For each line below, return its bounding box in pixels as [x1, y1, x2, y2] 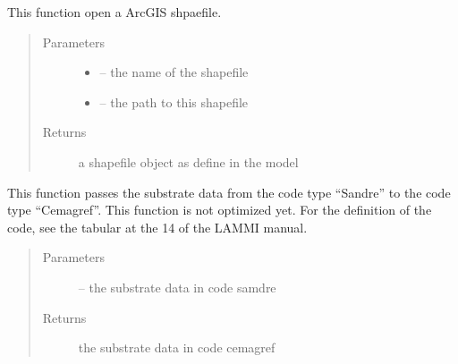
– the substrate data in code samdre [78, 277, 276, 296]
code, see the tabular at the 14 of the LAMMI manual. [7, 217, 308, 236]
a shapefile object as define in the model [78, 152, 299, 171]
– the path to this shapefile [99, 92, 249, 111]
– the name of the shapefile [99, 63, 249, 81]
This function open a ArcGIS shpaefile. [7, 3, 222, 21]
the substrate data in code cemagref [78, 338, 276, 357]
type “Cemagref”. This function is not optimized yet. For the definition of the [7, 200, 432, 219]
